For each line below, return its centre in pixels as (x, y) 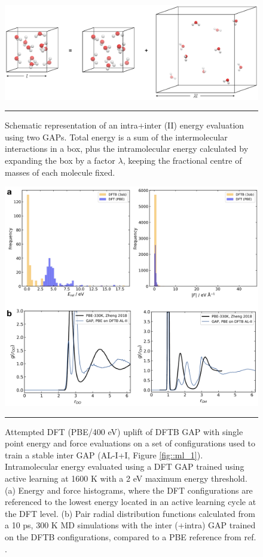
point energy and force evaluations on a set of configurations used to (130, 443)
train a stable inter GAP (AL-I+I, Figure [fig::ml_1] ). (104, 455)
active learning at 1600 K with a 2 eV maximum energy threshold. (126, 478)
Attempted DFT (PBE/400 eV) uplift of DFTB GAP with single (124, 431)
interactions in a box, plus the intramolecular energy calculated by (127, 149)
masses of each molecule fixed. (60, 172)
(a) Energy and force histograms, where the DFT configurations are (129, 490)
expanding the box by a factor (60, 160)
